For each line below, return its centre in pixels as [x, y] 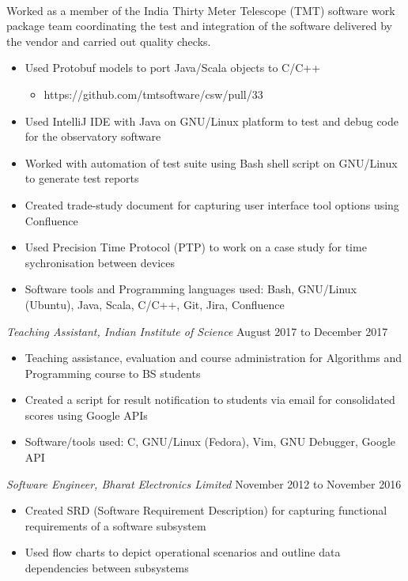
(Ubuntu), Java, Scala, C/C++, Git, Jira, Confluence [155, 304]
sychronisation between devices [100, 262]
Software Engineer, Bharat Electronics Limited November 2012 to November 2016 [204, 483]
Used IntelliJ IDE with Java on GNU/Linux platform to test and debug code [212, 121]
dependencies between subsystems [107, 568]
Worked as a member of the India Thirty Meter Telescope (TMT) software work [201, 10]
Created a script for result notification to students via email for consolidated [210, 400]
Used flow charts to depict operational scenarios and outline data [183, 552]
